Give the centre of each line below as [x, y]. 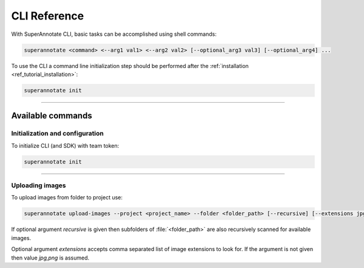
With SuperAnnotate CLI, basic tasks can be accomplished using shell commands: [114, 34]
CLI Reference [48, 16]
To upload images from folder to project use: [67, 198]
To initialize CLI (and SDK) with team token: [65, 145]
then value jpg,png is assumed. [50, 258]
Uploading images [39, 185]
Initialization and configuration [58, 134]
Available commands [52, 116]
